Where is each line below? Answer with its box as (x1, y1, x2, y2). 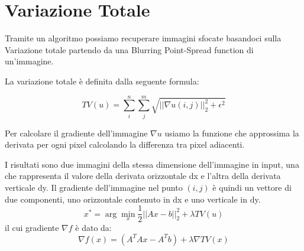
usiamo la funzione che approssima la (164, 126, 299, 139)
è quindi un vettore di (212, 181, 292, 193)
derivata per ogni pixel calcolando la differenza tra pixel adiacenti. (5, 138, 245, 151)
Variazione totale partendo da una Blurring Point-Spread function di (5, 43, 254, 56)
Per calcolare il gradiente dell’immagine (5, 126, 148, 139)
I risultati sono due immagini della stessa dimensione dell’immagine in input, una (5, 158, 299, 170)
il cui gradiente (5, 221, 59, 234)
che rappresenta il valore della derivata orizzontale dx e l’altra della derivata (5, 169, 281, 182)
